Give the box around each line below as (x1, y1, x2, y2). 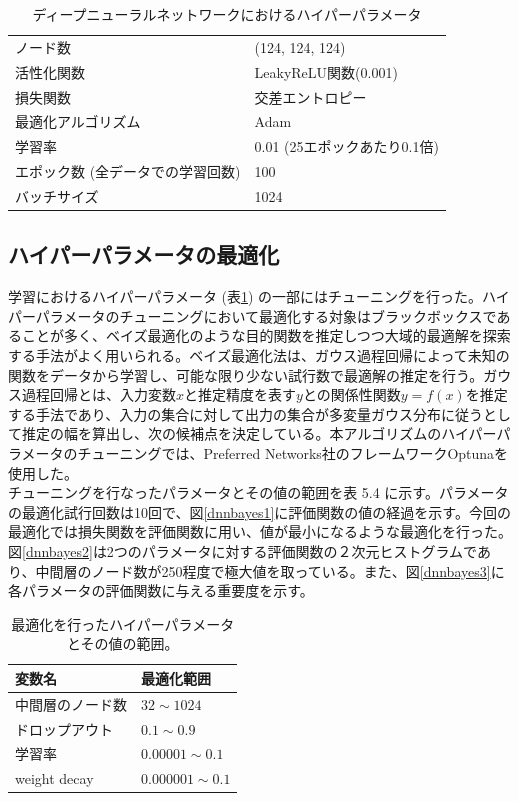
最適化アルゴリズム (15, 111, 141, 132)
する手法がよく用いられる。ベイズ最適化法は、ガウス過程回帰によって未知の (8, 344, 510, 365)
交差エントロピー (254, 86, 367, 107)
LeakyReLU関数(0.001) (254, 61, 398, 82)
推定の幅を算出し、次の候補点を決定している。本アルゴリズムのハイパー (21, 423, 497, 444)
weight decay (15, 768, 94, 789)
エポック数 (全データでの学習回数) (15, 161, 241, 182)
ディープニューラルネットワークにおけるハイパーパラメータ (32, 4, 422, 24)
